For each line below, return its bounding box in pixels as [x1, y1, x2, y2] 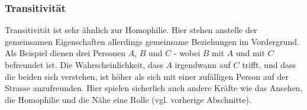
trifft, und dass [242, 59, 296, 70]
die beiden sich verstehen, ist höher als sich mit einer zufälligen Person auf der [5, 70, 289, 82]
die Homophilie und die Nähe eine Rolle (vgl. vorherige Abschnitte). [5, 93, 251, 105]
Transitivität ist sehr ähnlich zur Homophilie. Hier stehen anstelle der [5, 24, 257, 36]
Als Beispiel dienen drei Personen [5, 47, 126, 59]
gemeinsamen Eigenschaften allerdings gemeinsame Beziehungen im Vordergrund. [5, 35, 299, 47]
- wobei [173, 47, 201, 59]
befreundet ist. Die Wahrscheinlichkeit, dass [5, 59, 163, 70]
